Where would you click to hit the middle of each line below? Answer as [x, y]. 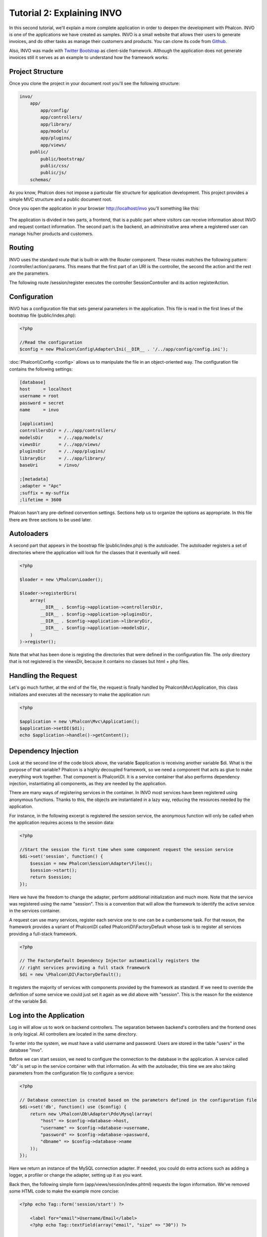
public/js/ [53, 173]
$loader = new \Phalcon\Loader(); [61, 579]
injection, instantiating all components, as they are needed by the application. [88, 784]
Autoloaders [29, 534]
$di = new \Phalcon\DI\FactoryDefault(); [70, 975]
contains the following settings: [41, 369]
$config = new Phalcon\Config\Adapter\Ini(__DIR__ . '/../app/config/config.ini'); [124, 349]
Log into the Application [47, 1015]
